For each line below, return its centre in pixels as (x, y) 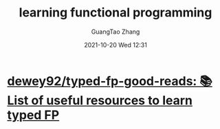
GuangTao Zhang (115, 32)
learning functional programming (115, 13)
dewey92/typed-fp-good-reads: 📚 (110, 81)
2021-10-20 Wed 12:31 (115, 45)
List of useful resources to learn (100, 100)
